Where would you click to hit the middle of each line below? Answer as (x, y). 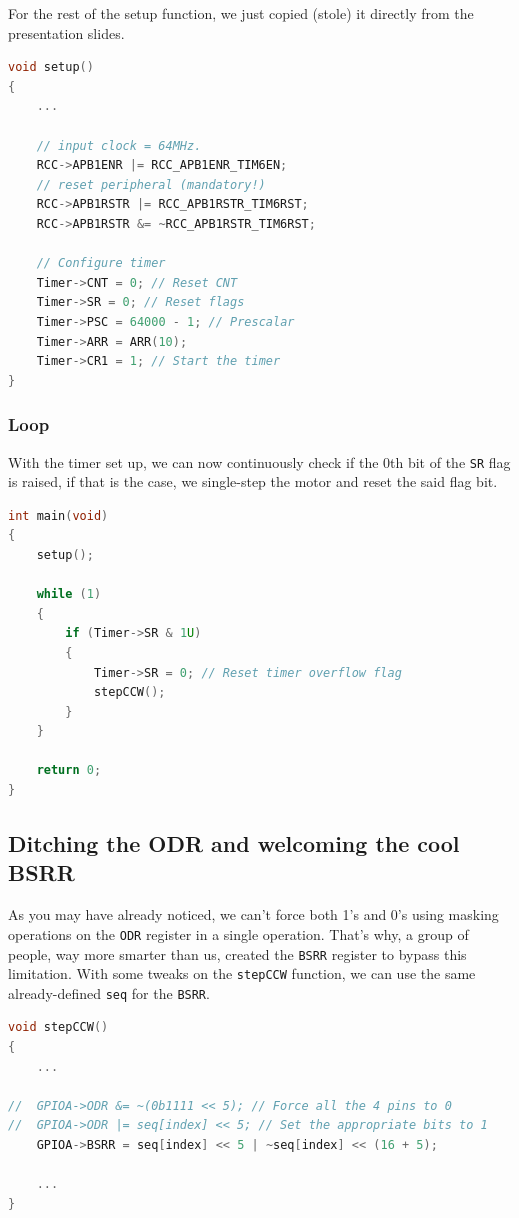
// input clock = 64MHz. (119, 145)
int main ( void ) (58, 515)
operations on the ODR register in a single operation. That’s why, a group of (238, 933)
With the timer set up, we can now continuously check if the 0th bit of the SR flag (259, 461)
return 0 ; (69, 770)
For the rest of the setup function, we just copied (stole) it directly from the (241, 13)
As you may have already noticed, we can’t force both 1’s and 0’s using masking (253, 914)
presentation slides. (66, 32)
